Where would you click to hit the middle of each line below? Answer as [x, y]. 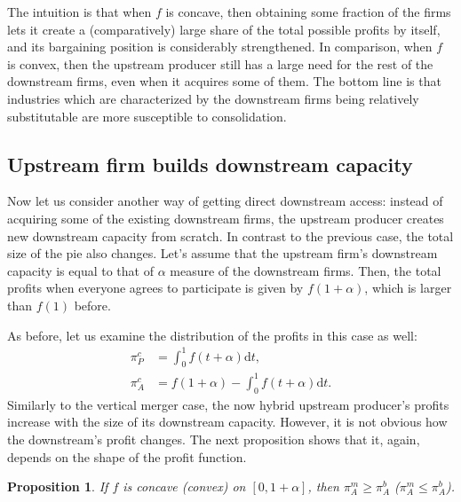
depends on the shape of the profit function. [127, 456]
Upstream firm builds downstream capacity [210, 164]
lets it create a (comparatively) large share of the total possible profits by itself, [224, 29]
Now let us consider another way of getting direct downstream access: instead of [225, 201]
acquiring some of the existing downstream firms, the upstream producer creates [226, 218]
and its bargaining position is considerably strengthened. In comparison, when [220, 47]
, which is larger [408, 288]
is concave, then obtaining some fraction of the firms [308, 12]
